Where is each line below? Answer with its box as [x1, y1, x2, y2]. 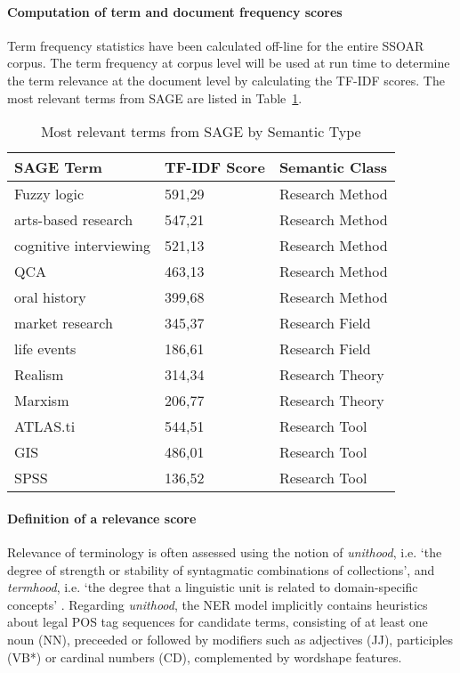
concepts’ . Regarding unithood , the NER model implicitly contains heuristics [7, 595, 428, 613]
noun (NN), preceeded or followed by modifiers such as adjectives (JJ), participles [7, 629, 454, 648]
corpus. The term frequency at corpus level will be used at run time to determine [7, 53, 450, 72]
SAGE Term [14, 157, 102, 178]
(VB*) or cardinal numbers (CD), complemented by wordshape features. [7, 647, 402, 666]
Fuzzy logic [14, 183, 85, 205]
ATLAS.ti [14, 416, 76, 437]
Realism [14, 364, 64, 385]
